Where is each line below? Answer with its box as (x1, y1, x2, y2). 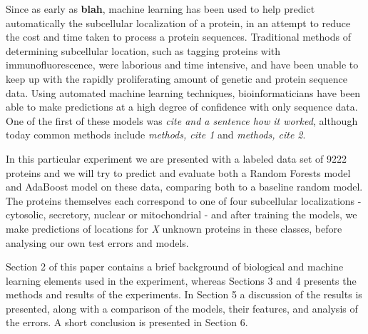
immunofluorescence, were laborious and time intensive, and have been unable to (6, 57, 359, 72)
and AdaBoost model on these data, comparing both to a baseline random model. (6, 179, 363, 194)
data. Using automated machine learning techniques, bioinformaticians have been (6, 85, 360, 100)
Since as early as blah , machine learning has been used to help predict (6, 1, 315, 16)
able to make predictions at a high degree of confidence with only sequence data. (6, 99, 358, 114)
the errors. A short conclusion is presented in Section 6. (6, 315, 248, 330)
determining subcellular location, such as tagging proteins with (6, 43, 281, 58)
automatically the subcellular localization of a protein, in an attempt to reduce (6, 15, 351, 30)
